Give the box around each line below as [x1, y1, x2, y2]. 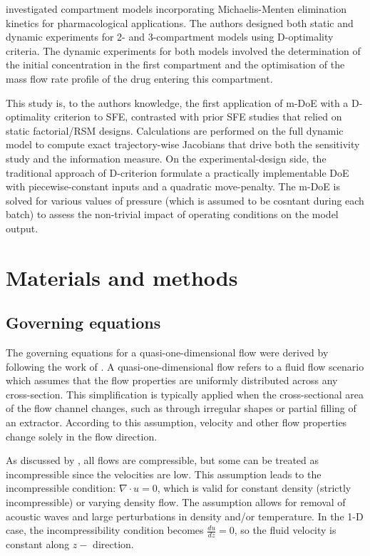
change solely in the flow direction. [6, 428, 158, 443]
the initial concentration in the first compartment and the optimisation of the [6, 57, 345, 72]
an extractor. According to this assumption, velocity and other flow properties [6, 415, 347, 430]
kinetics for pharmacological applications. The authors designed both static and [6, 15, 354, 30]
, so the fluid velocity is [234, 522, 336, 537]
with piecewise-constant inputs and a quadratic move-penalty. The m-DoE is [6, 179, 340, 194]
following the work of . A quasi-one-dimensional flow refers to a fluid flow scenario [6, 359, 364, 374]
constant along [6, 537, 70, 552]
